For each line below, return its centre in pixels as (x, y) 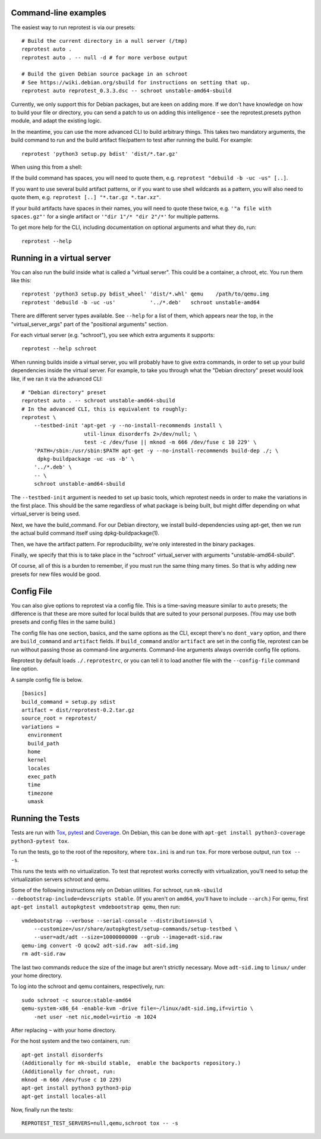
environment (45, 735)
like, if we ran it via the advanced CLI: (57, 379)
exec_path (42, 777)
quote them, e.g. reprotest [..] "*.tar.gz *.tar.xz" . (86, 197)
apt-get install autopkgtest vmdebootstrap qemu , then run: (96, 907)
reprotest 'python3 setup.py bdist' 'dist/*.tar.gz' (100, 154)
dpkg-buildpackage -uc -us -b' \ (86, 459)
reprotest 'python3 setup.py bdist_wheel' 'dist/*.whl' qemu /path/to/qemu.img (145, 294)
